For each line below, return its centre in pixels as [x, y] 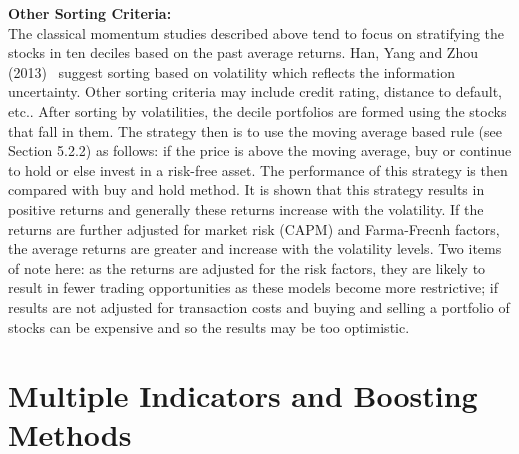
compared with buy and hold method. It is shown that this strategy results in [246, 189]
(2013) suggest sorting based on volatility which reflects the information [231, 71]
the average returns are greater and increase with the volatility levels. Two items [255, 248]
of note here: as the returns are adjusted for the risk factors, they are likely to [247, 267]
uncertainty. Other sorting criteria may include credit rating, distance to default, [255, 91]
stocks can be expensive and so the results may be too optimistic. [209, 326]
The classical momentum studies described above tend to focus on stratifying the [256, 32]
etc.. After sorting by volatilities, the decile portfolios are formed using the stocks [257, 110]
